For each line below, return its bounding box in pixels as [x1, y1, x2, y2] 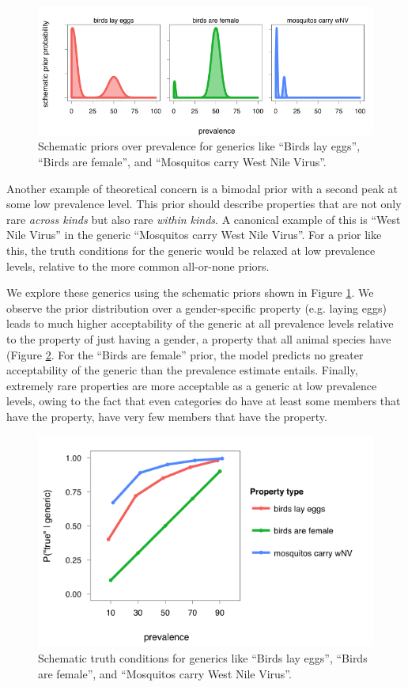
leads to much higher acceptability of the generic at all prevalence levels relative [6, 315, 394, 332]
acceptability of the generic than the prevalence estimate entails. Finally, [6, 362, 358, 378]
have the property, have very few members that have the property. [6, 408, 327, 424]
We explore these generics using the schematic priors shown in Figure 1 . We [6, 284, 374, 301]
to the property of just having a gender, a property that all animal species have [6, 331, 391, 347]
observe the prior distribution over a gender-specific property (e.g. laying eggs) [6, 299, 387, 316]
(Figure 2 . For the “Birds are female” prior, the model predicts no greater [6, 346, 364, 362]
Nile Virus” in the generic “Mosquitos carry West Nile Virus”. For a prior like [6, 226, 382, 243]
